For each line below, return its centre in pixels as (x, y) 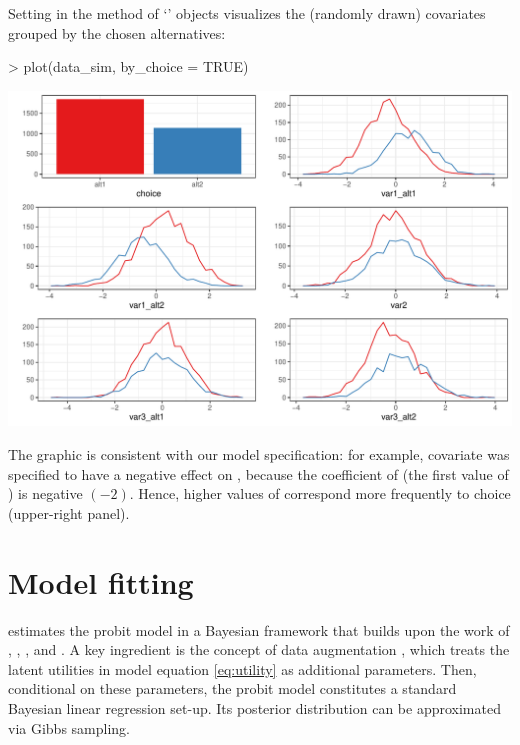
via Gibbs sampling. (69, 727)
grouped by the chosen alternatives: (117, 32)
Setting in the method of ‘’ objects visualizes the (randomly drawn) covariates (247, 13)
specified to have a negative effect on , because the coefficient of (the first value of (258, 473)
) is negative (45, 493)
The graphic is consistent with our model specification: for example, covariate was (259, 454)
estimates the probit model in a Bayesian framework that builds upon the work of (259, 629)
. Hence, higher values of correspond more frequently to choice (320, 493)
